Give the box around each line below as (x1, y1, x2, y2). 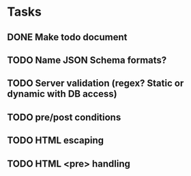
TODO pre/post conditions (7, 111, 121, 123)
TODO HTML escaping (7, 134, 104, 147)
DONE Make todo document (7, 31, 128, 43)
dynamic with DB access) (7, 88, 117, 100)
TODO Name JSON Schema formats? (7, 54, 167, 65)
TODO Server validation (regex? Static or (7, 78, 184, 89)
